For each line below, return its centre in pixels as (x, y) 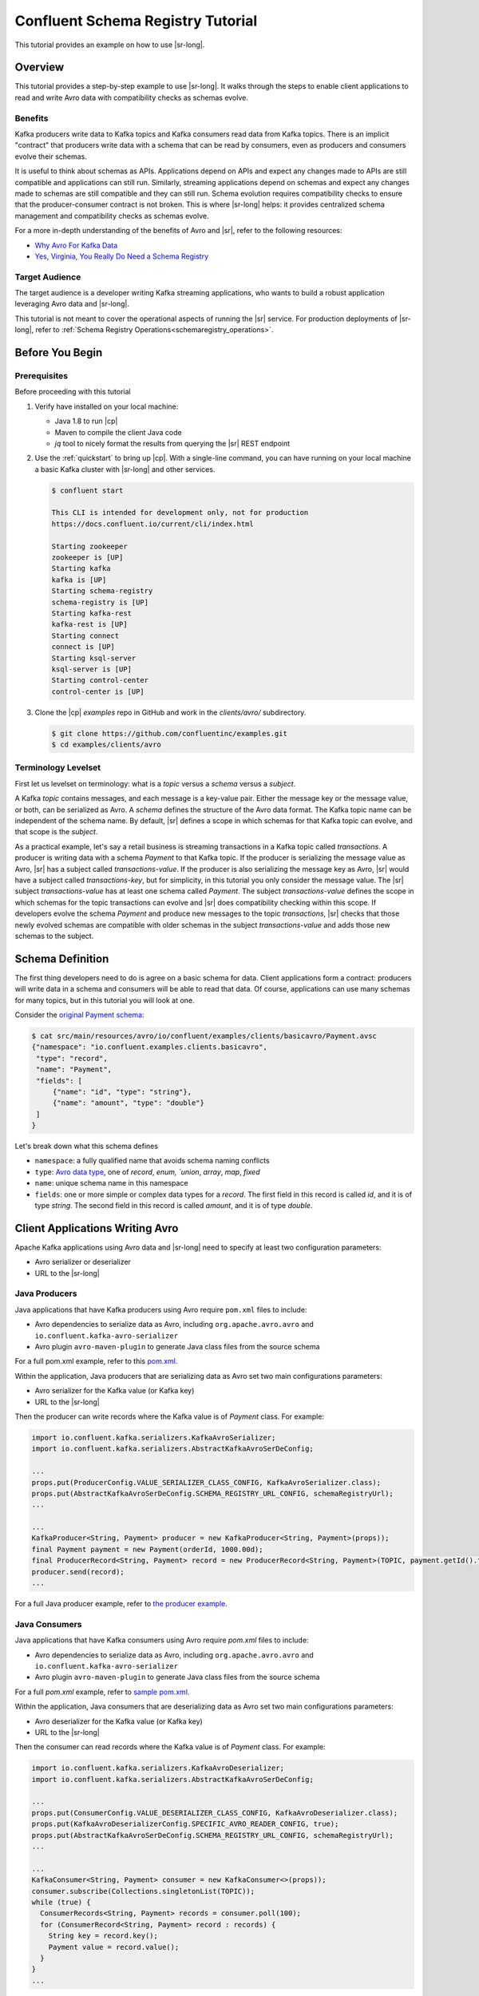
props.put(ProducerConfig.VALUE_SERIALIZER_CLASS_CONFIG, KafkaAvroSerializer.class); (206, 1482)
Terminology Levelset (58, 768)
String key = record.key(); (103, 1936)
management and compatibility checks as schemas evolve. (112, 216)
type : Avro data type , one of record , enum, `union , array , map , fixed (147, 1172)
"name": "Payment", (74, 1069)
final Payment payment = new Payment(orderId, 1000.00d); (147, 1549)
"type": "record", (72, 1058)
